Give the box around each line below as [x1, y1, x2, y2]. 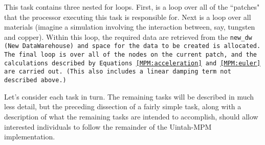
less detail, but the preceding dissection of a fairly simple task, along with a [4, 101, 241, 112]
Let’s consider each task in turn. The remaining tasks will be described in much [4, 91, 254, 102]
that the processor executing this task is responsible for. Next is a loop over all [4, 11, 251, 22]
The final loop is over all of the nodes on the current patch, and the [4, 51, 257, 59]
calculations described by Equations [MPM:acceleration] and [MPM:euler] [4, 59, 261, 67]
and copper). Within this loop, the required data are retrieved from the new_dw [4, 31, 252, 42]
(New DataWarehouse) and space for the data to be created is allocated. [4, 42, 261, 50]
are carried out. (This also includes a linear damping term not [4, 68, 231, 76]
